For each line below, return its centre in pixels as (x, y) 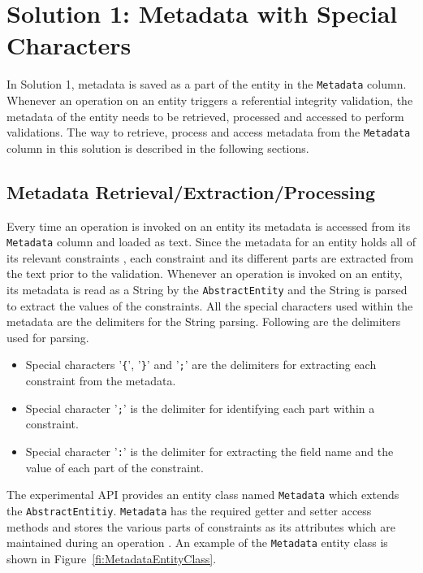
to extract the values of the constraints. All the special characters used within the (210, 305)
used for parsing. (48, 337)
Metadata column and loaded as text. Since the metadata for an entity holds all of (211, 242)
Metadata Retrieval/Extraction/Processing (191, 191)
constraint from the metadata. (101, 381)
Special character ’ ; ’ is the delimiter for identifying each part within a (200, 408)
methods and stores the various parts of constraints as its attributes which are (201, 526)
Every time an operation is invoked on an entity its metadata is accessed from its (209, 226)
